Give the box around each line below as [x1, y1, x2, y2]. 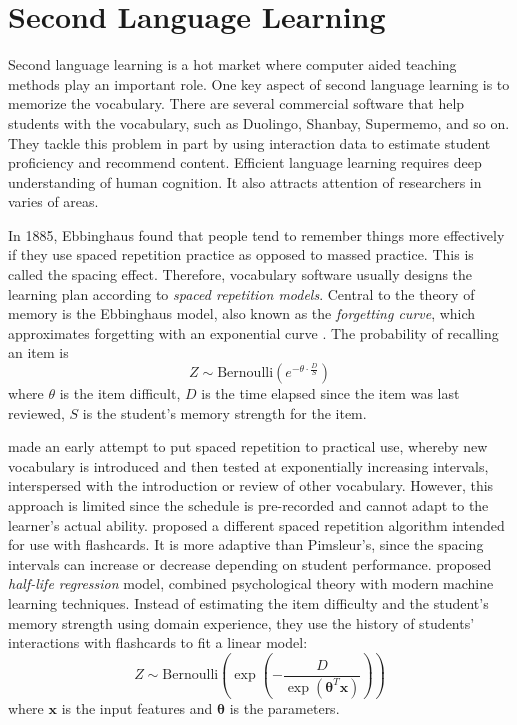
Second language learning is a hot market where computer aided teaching [8, 54, 457, 75]
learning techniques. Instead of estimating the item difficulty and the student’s [8, 592, 489, 613]
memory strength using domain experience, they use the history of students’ [8, 612, 475, 633]
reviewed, [8, 402, 65, 423]
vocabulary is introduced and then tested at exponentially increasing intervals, [8, 455, 489, 476]
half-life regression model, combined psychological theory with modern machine [8, 573, 494, 594]
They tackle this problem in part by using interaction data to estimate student [8, 132, 491, 153]
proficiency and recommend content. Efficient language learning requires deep [8, 152, 482, 173]
